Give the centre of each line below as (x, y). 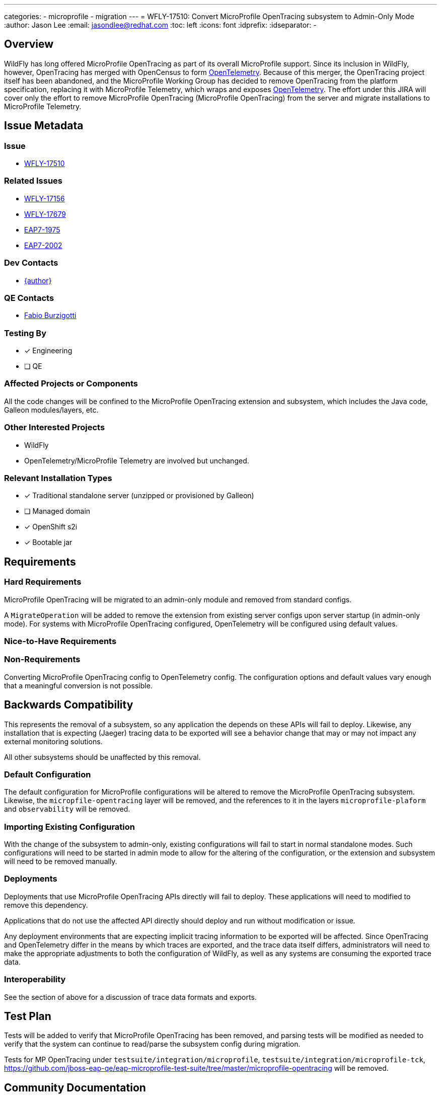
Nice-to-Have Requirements (60, 641)
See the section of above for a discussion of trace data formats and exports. (130, 997)
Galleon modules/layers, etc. (51, 410)
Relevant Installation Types (58, 478)
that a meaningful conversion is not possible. (78, 685)
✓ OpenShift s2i (51, 527)
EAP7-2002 (43, 245)
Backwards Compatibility (69, 705)
